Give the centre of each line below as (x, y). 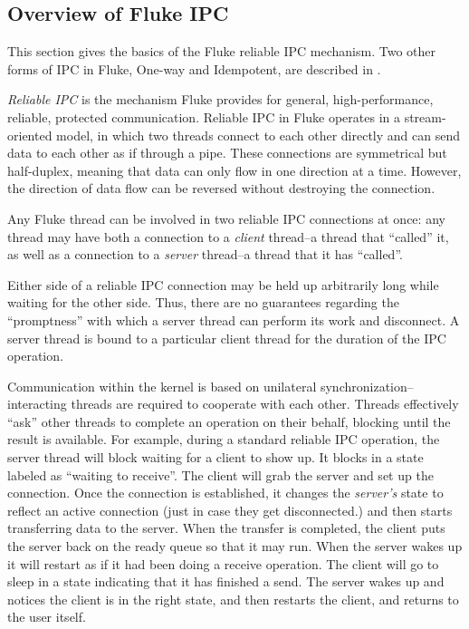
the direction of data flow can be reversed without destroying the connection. (221, 188)
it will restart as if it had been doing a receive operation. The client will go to (223, 563)
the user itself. (47, 617)
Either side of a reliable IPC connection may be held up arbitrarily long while (223, 284)
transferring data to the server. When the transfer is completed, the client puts (226, 528)
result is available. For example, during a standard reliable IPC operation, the (224, 439)
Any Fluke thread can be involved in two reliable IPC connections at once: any (226, 218)
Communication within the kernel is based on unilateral (162, 386)
